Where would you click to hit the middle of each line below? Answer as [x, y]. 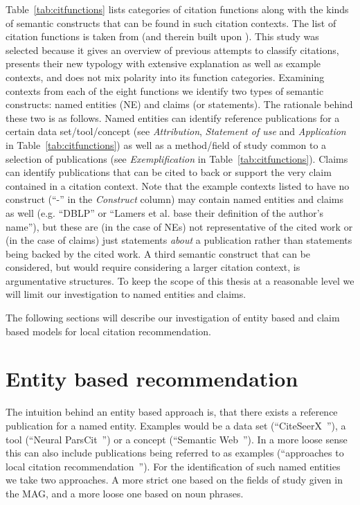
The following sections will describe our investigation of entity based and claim [173, 318]
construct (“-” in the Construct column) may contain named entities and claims [174, 199]
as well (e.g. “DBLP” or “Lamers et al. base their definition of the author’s [165, 212]
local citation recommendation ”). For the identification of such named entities [173, 466]
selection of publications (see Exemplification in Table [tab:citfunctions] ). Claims [177, 158]
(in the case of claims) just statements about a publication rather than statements [179, 240]
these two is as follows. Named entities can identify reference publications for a [173, 117]
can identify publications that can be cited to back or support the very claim [169, 172]
